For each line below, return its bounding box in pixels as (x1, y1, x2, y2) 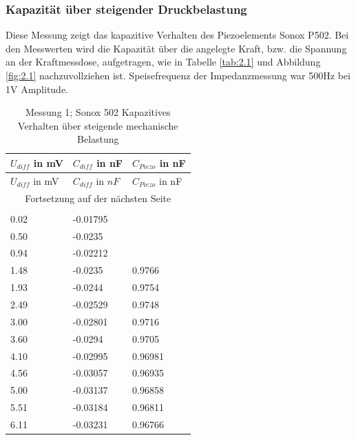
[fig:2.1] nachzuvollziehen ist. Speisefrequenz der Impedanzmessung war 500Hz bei (6, 68, 350, 82)
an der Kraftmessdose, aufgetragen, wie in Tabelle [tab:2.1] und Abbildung (6, 54, 321, 69)
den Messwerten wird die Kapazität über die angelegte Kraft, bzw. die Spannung (6, 41, 347, 55)
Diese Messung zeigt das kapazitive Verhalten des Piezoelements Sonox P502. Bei (6, 28, 349, 42)
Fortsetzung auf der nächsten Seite (25, 190, 171, 205)
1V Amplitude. (6, 81, 69, 96)
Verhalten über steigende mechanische (18, 118, 178, 132)
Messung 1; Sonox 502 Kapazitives (25, 105, 171, 119)
